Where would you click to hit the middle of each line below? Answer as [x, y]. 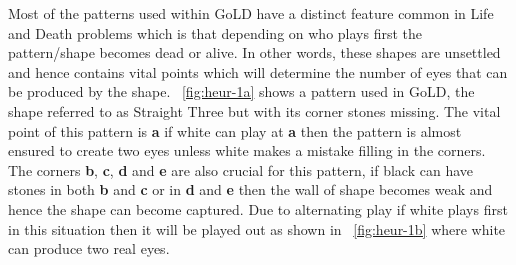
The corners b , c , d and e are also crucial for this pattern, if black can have [240, 169]
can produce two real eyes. [89, 248]
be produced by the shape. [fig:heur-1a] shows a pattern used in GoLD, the [241, 91]
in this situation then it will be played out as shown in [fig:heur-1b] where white [257, 228]
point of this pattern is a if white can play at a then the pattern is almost [235, 130]
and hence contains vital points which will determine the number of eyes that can [258, 71]
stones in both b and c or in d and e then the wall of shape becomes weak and [250, 189]
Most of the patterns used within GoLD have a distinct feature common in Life [251, 13]
